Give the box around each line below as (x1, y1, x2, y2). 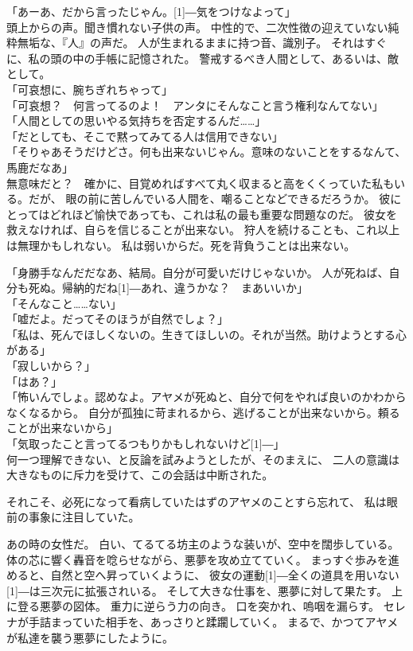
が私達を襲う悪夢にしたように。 (6, 629, 173, 645)
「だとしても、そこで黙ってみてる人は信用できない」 (6, 127, 283, 144)
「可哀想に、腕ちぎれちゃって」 (6, 80, 173, 97)
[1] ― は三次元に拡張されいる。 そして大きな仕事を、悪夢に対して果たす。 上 (6, 582, 403, 598)
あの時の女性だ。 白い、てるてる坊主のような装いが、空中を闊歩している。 (6, 536, 399, 552)
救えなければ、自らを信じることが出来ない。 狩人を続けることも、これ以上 (6, 221, 400, 238)
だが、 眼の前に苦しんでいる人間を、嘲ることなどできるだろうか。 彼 (28, 190, 391, 207)
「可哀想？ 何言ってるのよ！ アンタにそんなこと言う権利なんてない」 (6, 96, 384, 113)
